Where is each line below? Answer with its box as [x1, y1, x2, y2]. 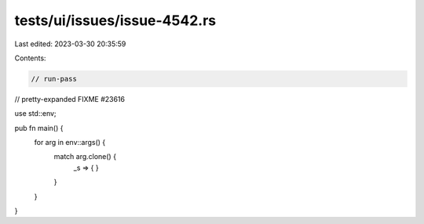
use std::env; [14, 109, 57, 118]
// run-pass [31, 74, 78, 83]
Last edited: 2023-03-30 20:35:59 [14, 39, 126, 49]
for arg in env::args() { [34, 138, 106, 147]
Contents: [14, 53, 46, 63]
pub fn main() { [14, 123, 64, 132]
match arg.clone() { [53, 152, 117, 161]
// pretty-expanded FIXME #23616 [14, 94, 126, 103]
